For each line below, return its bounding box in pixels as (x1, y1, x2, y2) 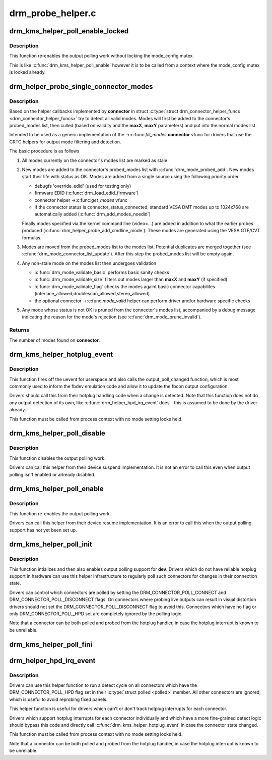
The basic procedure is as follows (9, 148, 80, 154)
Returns (9, 327, 30, 334)
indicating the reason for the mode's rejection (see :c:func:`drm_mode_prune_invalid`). (22, 314, 201, 320)
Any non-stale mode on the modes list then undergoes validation (22, 260, 157, 266)
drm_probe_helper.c (9, 8, 96, 19)
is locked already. (9, 69, 46, 75)
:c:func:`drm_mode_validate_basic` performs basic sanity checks (34, 269, 170, 276)
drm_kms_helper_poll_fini (9, 640, 93, 648)
